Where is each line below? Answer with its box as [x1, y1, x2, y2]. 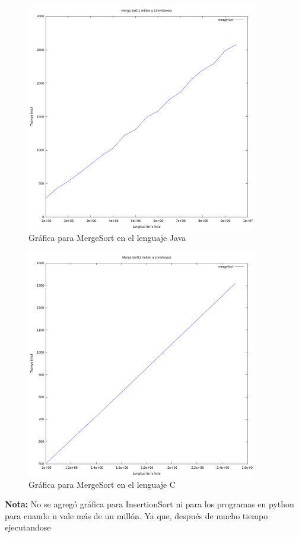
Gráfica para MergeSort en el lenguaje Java [28, 231, 186, 243]
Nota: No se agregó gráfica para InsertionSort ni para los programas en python [5, 498, 294, 510]
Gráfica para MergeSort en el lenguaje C [28, 478, 176, 490]
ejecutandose [5, 521, 51, 533]
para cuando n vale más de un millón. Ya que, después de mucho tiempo [5, 509, 268, 522]
